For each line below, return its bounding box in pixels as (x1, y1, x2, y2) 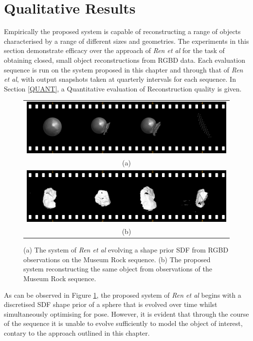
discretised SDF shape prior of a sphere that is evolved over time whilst (4, 299, 217, 309)
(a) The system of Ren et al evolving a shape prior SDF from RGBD (23, 245, 229, 255)
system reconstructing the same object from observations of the (23, 264, 212, 274)
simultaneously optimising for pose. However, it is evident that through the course (4, 308, 249, 319)
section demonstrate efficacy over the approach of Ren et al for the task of (4, 45, 225, 55)
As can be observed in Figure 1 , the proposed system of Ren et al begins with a (4, 289, 241, 300)
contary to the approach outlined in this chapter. (4, 327, 150, 338)
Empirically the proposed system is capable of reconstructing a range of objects (4, 26, 241, 36)
